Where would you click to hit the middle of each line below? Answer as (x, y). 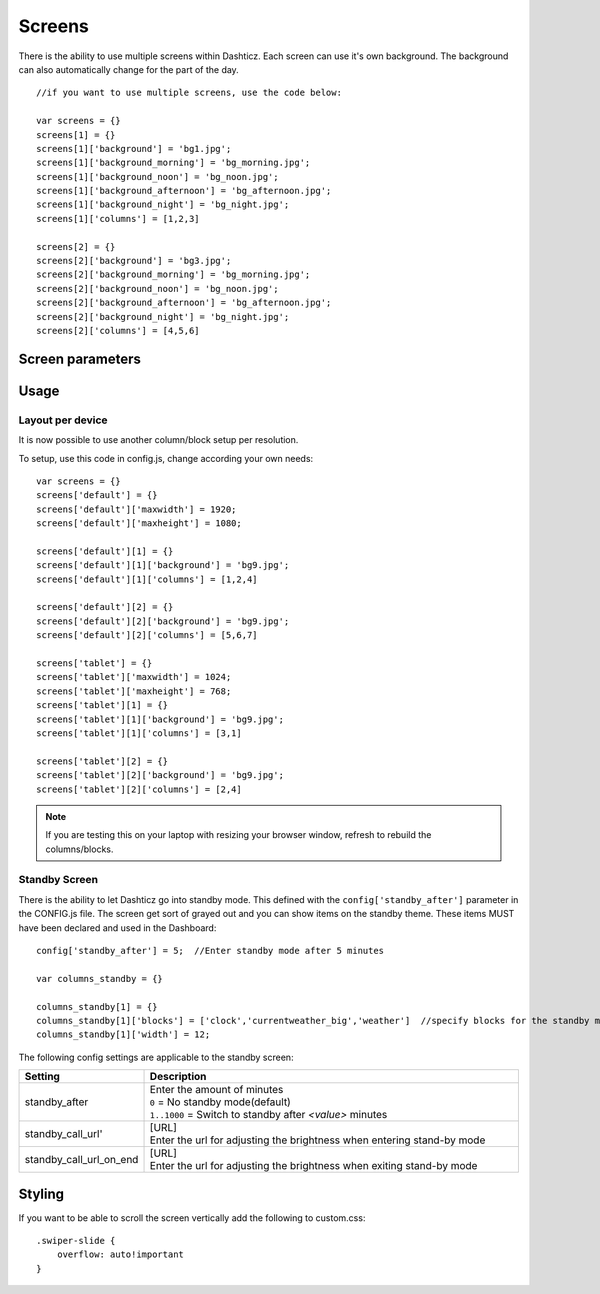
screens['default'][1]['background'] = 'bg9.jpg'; (163, 565)
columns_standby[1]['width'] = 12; (123, 1034)
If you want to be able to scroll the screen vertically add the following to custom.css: (192, 1217)
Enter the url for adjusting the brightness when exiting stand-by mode (313, 1166)
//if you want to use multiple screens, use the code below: (189, 93)
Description (178, 1077)
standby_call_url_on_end (81, 1160)
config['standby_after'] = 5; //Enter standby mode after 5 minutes (210, 950)
